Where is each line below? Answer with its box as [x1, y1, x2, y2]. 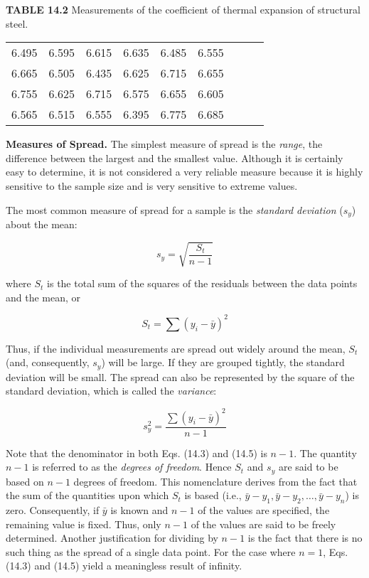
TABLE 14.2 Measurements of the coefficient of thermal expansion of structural [6, 2, 360, 16]
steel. [6, 16, 28, 31]
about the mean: [6, 217, 77, 232]
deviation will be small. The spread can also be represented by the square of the [6, 369, 355, 384]
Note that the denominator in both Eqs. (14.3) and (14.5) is [6, 445, 267, 460]
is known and [110, 503, 169, 518]
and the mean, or [6, 289, 81, 304]
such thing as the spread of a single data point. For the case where [6, 544, 296, 559]
